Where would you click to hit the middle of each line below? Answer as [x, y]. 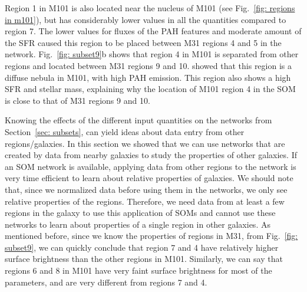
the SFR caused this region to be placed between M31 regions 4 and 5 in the [143, 42]
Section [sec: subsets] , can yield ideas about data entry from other [125, 131]
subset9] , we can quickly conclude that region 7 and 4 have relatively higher [142, 247]
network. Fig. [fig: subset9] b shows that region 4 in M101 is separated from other [152, 54]
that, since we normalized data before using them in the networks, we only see [146, 189]
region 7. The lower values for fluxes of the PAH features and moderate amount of [153, 31]
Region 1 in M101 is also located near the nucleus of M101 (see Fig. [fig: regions [150, 8]
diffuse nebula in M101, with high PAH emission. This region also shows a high [148, 77]
